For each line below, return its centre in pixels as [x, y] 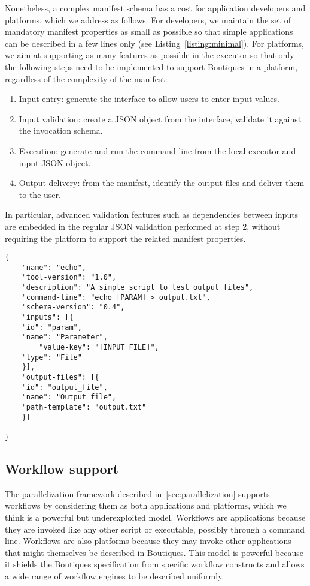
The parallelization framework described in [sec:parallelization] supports [137, 493]
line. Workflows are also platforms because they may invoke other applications [148, 541]
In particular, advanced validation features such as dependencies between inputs [152, 214]
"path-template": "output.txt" [84, 407]
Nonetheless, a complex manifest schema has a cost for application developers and [155, 8]
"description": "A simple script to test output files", [138, 288]
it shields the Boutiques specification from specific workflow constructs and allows [155, 564]
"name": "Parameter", [65, 337]
